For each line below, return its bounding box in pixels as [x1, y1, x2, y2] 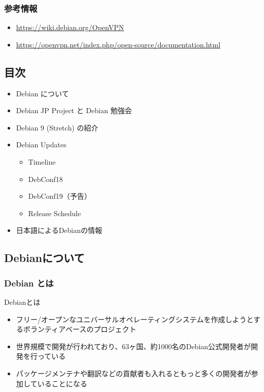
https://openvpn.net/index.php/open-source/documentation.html [16, 39, 221, 49]
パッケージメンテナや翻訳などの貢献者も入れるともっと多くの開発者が [16, 368, 251, 378]
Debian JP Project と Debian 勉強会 [16, 105, 132, 116]
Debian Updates [16, 139, 67, 150]
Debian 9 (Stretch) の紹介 [16, 122, 99, 133]
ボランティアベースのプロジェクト [23, 324, 136, 334]
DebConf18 [28, 173, 63, 184]
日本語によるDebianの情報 [16, 225, 102, 236]
